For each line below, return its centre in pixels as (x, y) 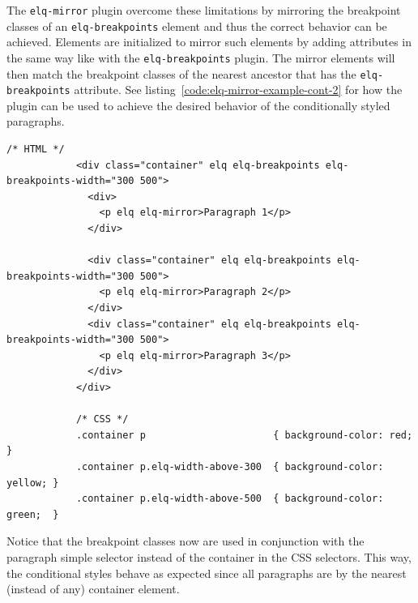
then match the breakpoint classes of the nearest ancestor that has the (181, 73)
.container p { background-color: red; (244, 435)
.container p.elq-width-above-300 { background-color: (230, 466)
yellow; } (33, 483)
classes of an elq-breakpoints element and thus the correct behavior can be (197, 26)
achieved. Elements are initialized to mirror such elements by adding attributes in (209, 42)
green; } (33, 514)
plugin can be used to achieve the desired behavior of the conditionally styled (198, 105)
